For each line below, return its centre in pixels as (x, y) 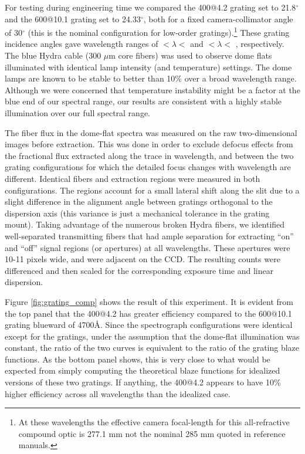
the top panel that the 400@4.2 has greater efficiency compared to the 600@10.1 (148, 313)
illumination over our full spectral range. (77, 113)
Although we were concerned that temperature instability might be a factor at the (152, 89)
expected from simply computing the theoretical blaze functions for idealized (143, 370)
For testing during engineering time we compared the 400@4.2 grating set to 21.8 (150, 7)
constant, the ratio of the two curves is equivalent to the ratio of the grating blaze (152, 348)
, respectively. (260, 44)
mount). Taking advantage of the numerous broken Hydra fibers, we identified (145, 224)
